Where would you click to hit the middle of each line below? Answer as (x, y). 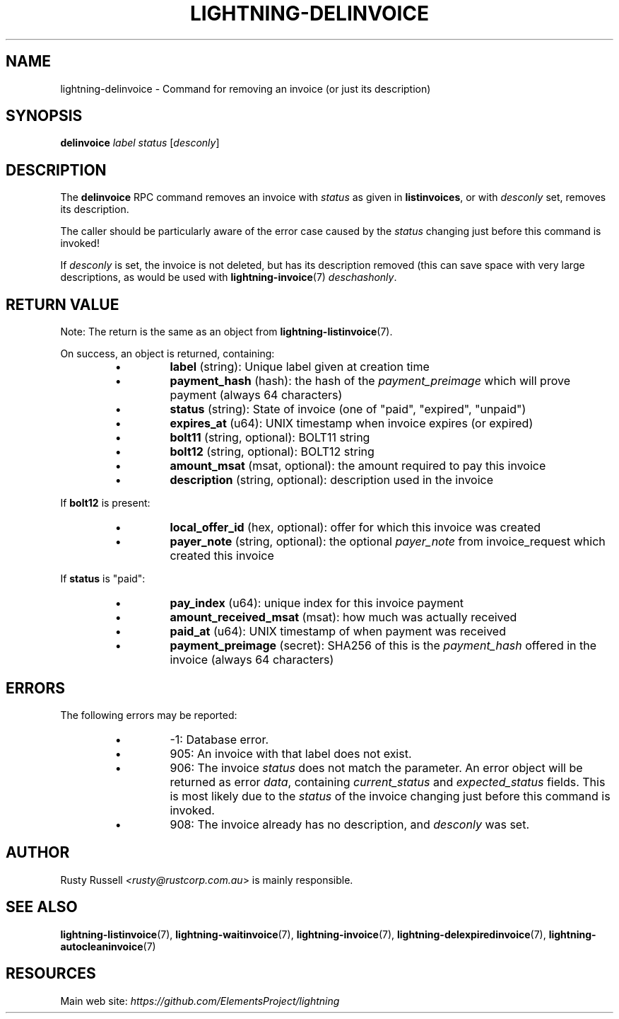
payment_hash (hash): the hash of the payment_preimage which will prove (370, 381)
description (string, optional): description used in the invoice (332, 480)
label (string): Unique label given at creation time (300, 367)
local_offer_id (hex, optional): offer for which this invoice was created (355, 528)
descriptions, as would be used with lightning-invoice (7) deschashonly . (229, 277)
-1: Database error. (219, 739)
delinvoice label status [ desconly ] (140, 143)
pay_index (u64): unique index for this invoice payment (317, 603)
